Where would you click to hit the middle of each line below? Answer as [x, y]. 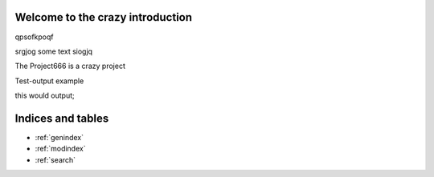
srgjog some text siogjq [53, 51]
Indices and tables [62, 118]
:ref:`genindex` [59, 137]
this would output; [45, 95]
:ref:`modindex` [60, 149]
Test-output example [49, 81]
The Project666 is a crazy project [70, 66]
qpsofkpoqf [34, 37]
